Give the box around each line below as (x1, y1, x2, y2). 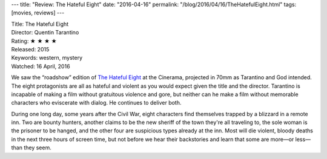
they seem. (23, 144, 51, 151)
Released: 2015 (11, 45, 50, 53)
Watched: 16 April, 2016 (11, 62, 70, 70)
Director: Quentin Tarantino (11, 29, 79, 36)
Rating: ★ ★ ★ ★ (11, 37, 57, 45)
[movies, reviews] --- (11, 9, 65, 16)
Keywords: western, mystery (11, 54, 83, 62)
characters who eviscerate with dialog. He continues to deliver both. (11, 99, 182, 106)
